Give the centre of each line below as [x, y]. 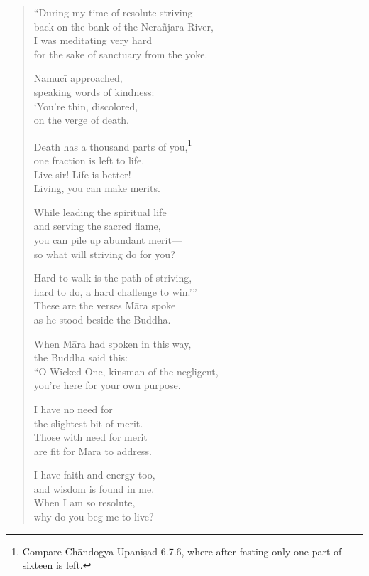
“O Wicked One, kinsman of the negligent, [126, 371]
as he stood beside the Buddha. [102, 319]
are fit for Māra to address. [93, 450]
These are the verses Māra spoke [105, 305]
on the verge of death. [82, 120]
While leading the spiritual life [100, 212]
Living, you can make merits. [97, 188]
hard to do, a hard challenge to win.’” [115, 291]
